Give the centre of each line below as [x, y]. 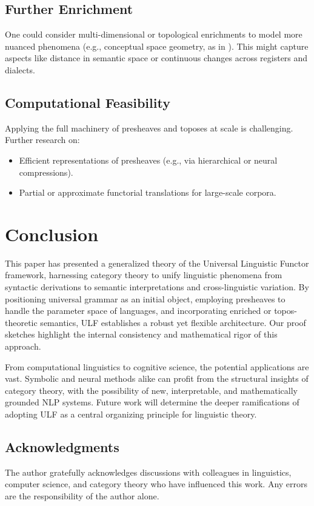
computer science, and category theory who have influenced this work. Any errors [156, 484]
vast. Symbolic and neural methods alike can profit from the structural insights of [157, 378]
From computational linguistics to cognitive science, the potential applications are [157, 366]
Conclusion [52, 234]
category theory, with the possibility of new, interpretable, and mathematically [151, 390]
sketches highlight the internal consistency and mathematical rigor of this [141, 334]
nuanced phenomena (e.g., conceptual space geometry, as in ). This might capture [157, 46]
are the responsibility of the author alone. [82, 495]
